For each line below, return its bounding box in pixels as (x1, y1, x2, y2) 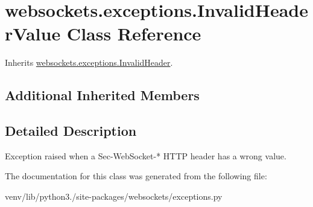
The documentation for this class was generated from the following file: (5, 170, 267, 182)
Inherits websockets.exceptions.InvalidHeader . (5, 56, 173, 69)
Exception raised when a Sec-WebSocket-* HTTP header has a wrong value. (5, 149, 286, 162)
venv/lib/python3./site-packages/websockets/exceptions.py (5, 190, 223, 203)
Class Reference (66, 21, 201, 46)
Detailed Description (5, 121, 137, 140)
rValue (5, 21, 61, 46)
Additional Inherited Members (5, 86, 200, 104)
